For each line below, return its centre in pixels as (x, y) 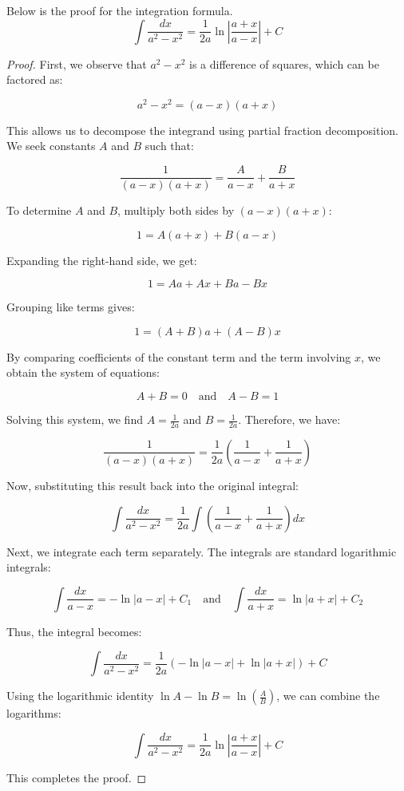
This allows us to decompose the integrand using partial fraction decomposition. (202, 130)
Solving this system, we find (75, 419)
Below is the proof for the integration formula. (120, 10)
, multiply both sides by (176, 210)
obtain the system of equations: (83, 372)
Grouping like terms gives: (71, 307)
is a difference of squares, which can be (284, 63)
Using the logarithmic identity (80, 696)
